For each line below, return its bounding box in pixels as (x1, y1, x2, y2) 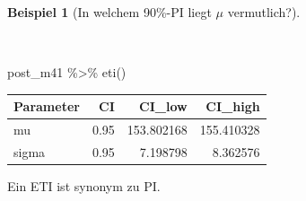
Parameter (13, 97, 80, 116)
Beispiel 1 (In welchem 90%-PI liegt (7, 3, 212, 21)
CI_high (205, 97, 260, 116)
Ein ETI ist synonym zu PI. (7, 177, 161, 196)
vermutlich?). (227, 3, 301, 21)
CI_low (139, 97, 188, 116)
